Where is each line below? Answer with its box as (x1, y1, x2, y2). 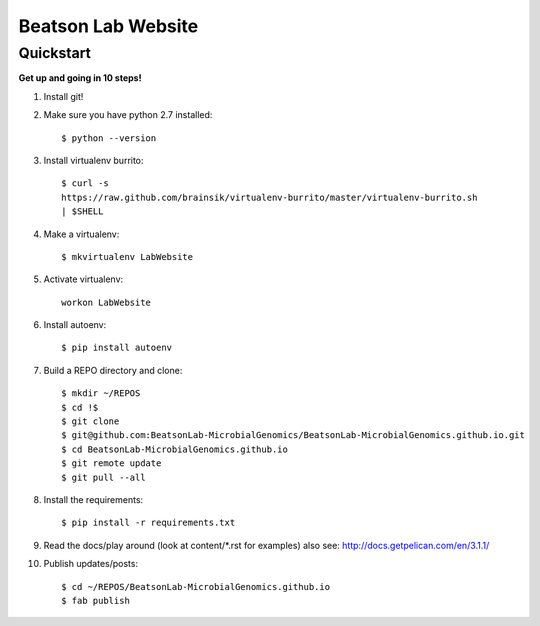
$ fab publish (61, 595, 130, 606)
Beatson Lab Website (18, 15, 199, 37)
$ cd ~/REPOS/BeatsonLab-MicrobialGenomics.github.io (61, 581, 330, 592)
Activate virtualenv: (43, 273, 124, 285)
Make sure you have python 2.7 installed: (43, 109, 213, 121)
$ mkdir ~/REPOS (61, 388, 141, 399)
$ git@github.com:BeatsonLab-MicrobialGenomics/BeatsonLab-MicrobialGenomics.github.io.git (61, 430, 525, 441)
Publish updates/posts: (43, 558, 139, 570)
